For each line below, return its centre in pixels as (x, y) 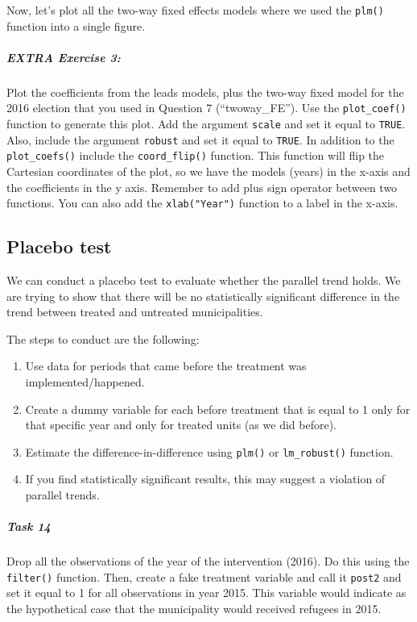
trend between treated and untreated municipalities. (135, 312)
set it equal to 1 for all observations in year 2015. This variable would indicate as (206, 593)
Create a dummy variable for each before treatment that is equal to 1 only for (218, 409)
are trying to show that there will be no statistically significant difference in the (203, 296)
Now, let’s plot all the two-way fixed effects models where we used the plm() (195, 10)
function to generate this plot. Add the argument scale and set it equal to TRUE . (206, 124)
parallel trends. (62, 495)
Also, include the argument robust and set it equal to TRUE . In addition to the (200, 139)
